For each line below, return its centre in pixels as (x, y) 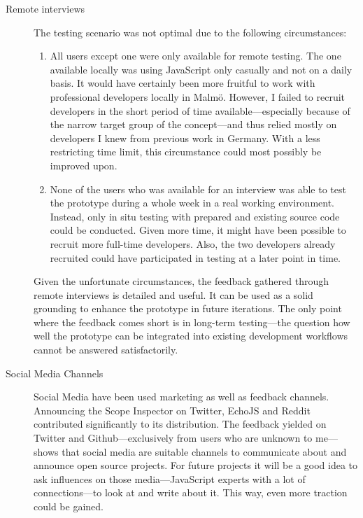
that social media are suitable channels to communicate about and (204, 451)
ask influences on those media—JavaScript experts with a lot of (170, 478)
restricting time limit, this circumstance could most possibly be (186, 152)
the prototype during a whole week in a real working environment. (192, 203)
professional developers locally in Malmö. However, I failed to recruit (197, 96)
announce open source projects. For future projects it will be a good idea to (196, 465)
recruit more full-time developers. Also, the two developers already (193, 243)
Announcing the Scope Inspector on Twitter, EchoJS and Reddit (172, 410)
